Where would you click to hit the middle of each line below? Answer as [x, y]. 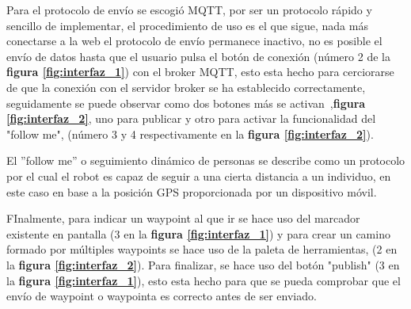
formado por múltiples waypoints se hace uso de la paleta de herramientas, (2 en [202, 249]
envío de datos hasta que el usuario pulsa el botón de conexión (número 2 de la [198, 56]
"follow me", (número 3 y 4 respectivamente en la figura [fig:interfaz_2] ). [190, 134]
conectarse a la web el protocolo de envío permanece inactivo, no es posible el [194, 41]
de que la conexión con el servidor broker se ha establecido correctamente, [186, 87]
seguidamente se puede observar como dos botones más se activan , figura [186, 103]
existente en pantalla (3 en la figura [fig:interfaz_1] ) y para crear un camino [198, 233]
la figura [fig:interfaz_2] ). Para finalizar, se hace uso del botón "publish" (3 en [203, 264]
